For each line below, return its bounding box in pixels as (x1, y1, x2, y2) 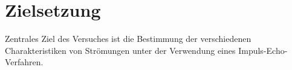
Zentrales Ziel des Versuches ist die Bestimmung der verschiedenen (5, 32, 251, 45)
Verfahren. (5, 56, 44, 68)
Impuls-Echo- (238, 44, 288, 56)
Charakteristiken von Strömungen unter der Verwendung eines (5, 44, 236, 56)
